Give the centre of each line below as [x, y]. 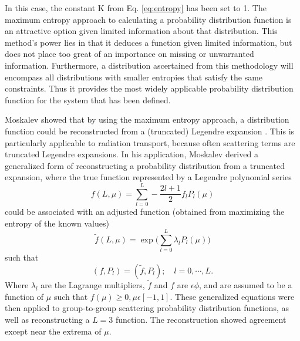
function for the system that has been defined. [88, 99]
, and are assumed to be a [246, 285]
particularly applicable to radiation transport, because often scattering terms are [150, 142]
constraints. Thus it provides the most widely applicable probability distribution [149, 88]
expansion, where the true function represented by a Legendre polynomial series [148, 177]
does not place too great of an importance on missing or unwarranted [129, 54]
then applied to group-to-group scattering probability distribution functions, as [147, 308]
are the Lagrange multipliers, [93, 285]
